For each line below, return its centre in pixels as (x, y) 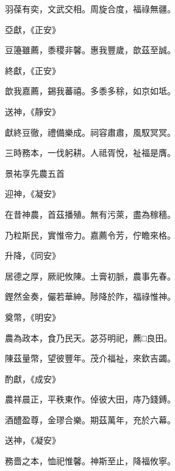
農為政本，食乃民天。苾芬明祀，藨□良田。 (89, 337)
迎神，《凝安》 (33, 194)
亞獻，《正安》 (33, 29)
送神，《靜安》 (33, 111)
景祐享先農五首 (35, 173)
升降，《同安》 (33, 255)
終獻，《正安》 (33, 70)
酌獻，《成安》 (33, 378)
